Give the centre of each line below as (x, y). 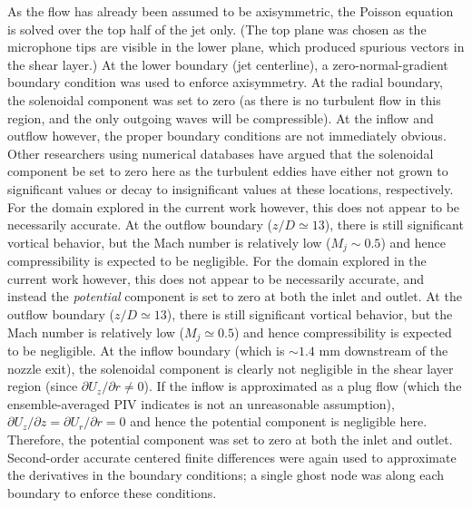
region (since (43, 386)
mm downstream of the (383, 350)
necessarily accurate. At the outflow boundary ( (140, 225)
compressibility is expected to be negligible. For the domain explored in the (217, 261)
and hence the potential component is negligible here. (279, 421)
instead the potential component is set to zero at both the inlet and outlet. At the (235, 296)
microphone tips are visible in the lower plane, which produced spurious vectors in (236, 47)
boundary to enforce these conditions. (112, 492)
